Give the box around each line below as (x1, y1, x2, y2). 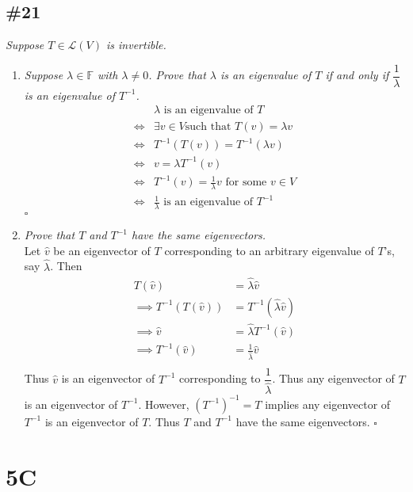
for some (225, 177, 267, 189)
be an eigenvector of (53, 242, 151, 258)
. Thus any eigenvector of (272, 370, 395, 387)
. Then (50, 257, 82, 274)
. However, (138, 395, 189, 412)
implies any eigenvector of (265, 395, 391, 412)
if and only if (325, 67, 389, 83)
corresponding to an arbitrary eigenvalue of (164, 242, 374, 258)
